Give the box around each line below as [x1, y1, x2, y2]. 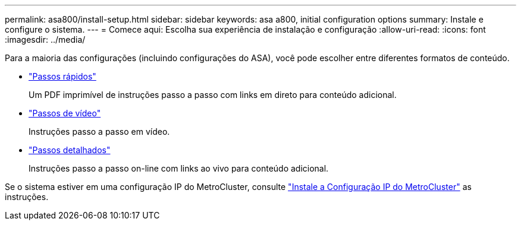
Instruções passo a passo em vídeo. [29, 126, 170, 137]
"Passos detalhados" [29, 145, 111, 155]
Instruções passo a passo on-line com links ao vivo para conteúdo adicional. [29, 163, 329, 173]
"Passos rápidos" [29, 71, 96, 81]
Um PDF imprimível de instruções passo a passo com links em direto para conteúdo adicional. [29, 90, 397, 100]
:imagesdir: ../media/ [5, 34, 86, 45]
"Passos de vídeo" [29, 108, 101, 118]
